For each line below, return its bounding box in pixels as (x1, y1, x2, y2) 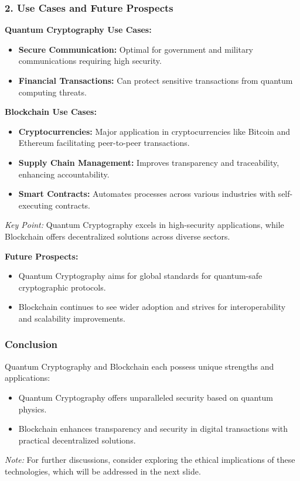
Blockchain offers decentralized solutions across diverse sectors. (5, 230, 230, 242)
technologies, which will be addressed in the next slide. (5, 465, 201, 477)
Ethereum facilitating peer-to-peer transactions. (18, 137, 190, 149)
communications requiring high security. (18, 54, 162, 67)
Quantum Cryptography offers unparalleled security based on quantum (18, 391, 273, 403)
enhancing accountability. (18, 168, 110, 180)
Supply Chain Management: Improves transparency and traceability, (18, 156, 279, 168)
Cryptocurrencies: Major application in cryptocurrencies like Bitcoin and (18, 125, 291, 137)
